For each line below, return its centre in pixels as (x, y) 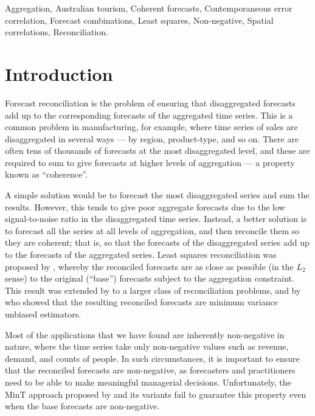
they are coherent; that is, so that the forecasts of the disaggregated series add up (157, 242)
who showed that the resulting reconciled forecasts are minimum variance (141, 302)
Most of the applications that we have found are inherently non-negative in (145, 334)
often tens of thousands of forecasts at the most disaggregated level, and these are (157, 151)
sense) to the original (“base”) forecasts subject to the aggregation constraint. (150, 278)
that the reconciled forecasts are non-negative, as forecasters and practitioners (150, 370)
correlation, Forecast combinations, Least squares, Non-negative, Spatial (139, 20)
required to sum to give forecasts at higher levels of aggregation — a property (150, 162)
